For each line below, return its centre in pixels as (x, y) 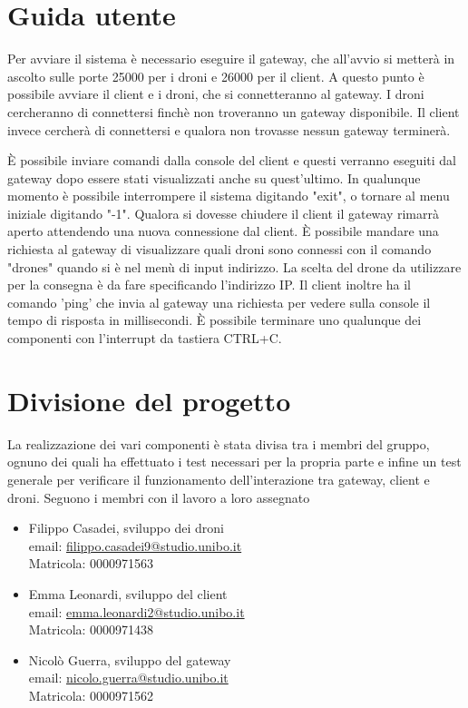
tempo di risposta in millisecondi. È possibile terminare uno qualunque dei (214, 320)
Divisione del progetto (149, 400)
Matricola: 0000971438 (91, 629)
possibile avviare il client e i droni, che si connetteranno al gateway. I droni (216, 94)
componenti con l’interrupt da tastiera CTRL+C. (145, 338)
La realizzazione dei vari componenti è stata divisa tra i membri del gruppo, (219, 443)
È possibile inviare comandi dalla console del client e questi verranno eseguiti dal (232, 160)
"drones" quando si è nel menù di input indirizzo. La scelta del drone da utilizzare (234, 266)
